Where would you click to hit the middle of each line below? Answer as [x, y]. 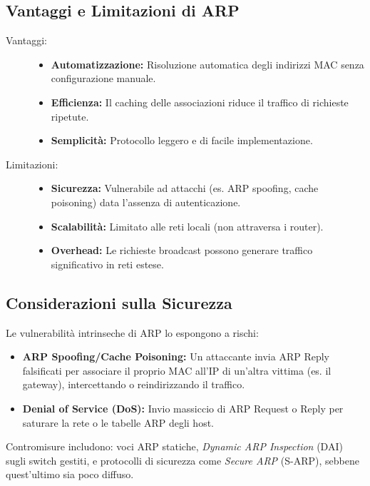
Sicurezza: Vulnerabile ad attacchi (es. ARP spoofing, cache [185, 188]
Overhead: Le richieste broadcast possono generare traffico [182, 250]
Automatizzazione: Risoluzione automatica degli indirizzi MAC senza [207, 64]
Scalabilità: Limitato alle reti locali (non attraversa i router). [187, 226]
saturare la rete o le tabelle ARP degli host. [118, 422]
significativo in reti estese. [107, 264]
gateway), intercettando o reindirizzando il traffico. [134, 384]
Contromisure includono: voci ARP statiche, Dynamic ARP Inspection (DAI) [174, 446]
